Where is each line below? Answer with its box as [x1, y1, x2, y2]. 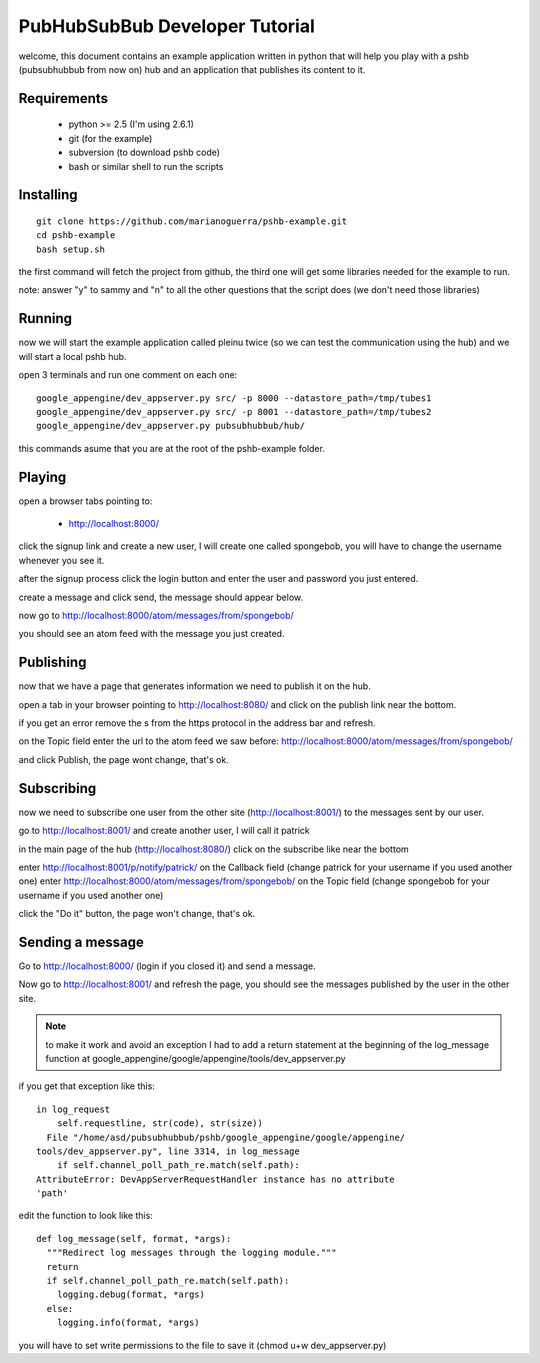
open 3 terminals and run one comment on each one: [18, 369, 238, 381]
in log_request [36, 1103, 111, 1115]
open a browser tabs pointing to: [18, 495, 153, 507]
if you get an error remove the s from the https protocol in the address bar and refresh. [18, 717, 376, 729]
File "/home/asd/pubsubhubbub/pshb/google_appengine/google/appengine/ [46, 1131, 406, 1143]
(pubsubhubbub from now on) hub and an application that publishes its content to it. [18, 63, 366, 75]
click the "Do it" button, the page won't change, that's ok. [18, 908, 256, 920]
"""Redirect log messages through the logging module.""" [46, 1247, 337, 1259]
